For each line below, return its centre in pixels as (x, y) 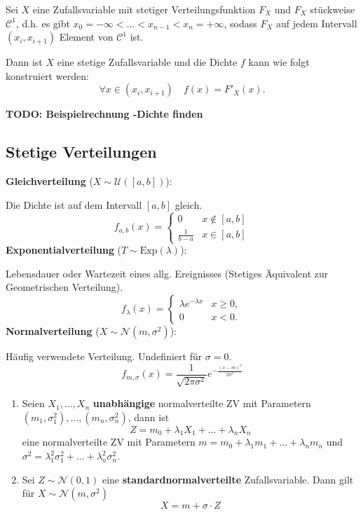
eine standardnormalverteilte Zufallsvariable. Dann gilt (228, 479)
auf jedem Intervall (316, 23)
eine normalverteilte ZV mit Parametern (109, 442)
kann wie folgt (279, 62)
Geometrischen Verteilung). (64, 287)
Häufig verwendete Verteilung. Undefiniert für (104, 356)
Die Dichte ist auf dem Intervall (74, 204)
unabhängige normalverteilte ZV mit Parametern (202, 403)
